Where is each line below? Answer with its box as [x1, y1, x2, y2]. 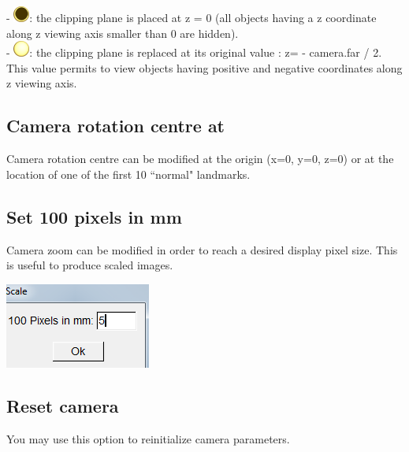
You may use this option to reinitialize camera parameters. [6, 430, 290, 446]
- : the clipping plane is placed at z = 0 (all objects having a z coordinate [6, 9, 377, 25]
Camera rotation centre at [6, 113, 225, 138]
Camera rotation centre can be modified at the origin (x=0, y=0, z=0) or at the [6, 150, 394, 167]
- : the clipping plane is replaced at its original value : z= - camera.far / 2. [6, 44, 382, 61]
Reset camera [6, 393, 119, 417]
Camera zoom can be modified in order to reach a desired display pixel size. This [6, 241, 398, 257]
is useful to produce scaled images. [6, 257, 173, 273]
